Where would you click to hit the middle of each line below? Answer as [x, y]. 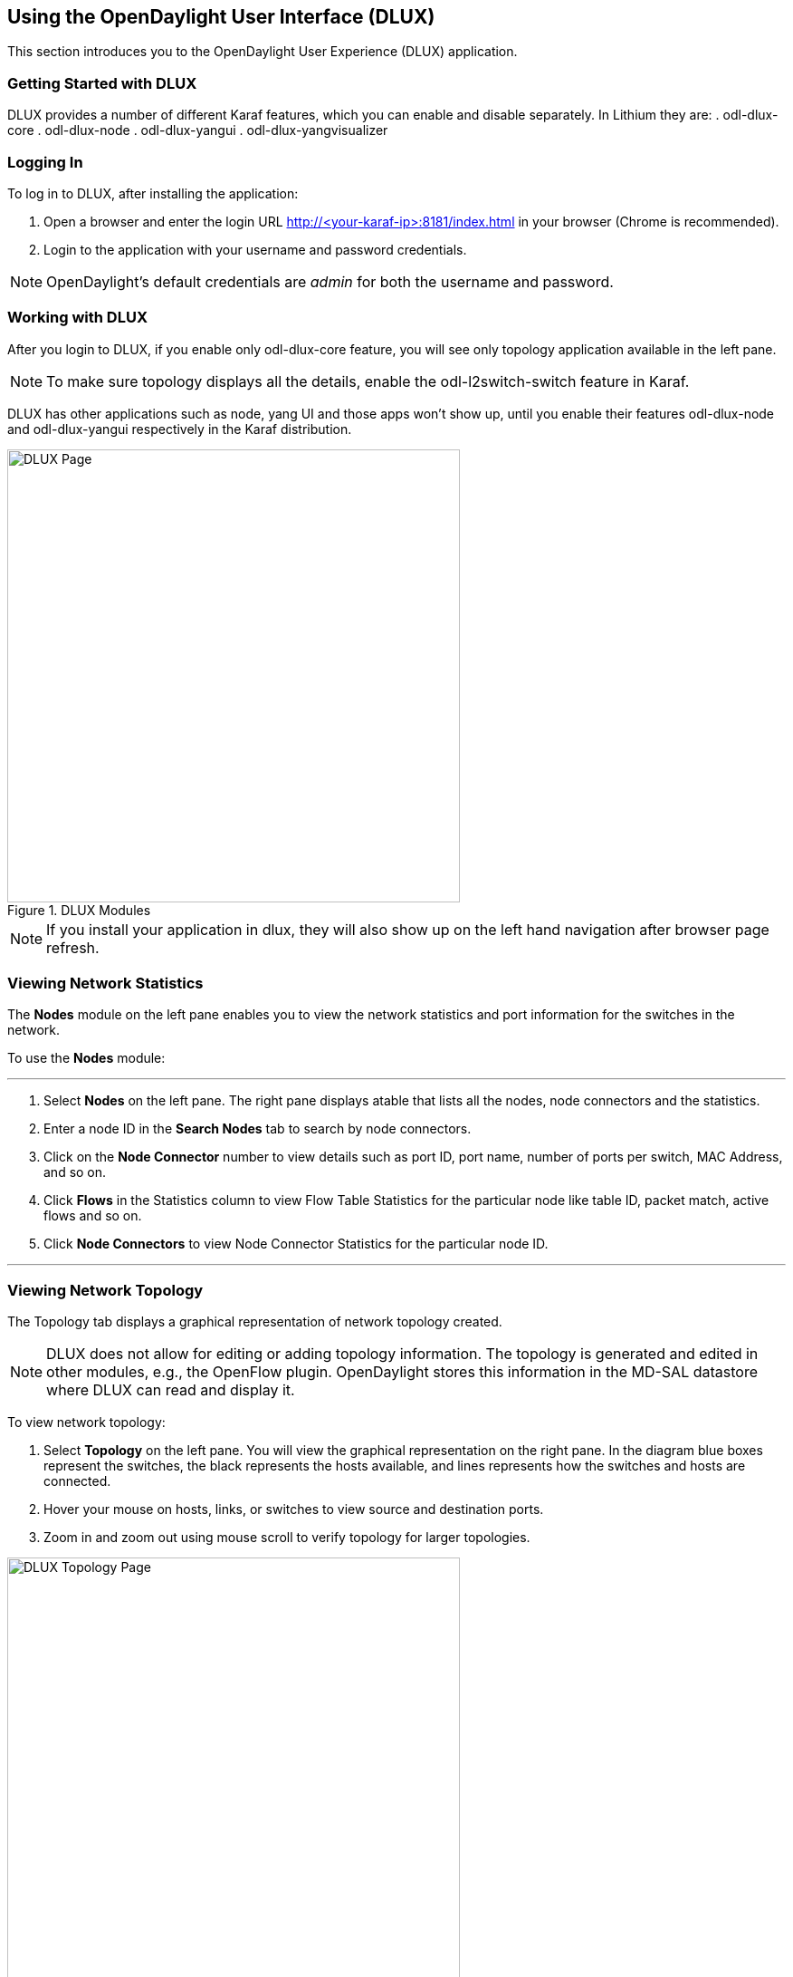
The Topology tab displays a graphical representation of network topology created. [255, 1322]
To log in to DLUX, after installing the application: [153, 193]
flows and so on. [93, 1216]
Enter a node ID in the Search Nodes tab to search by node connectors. [258, 1129]
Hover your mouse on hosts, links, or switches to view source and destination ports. [294, 1509]
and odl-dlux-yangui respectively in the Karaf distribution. [180, 429]
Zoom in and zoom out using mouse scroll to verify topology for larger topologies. [287, 1538]
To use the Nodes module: [86, 1058]
